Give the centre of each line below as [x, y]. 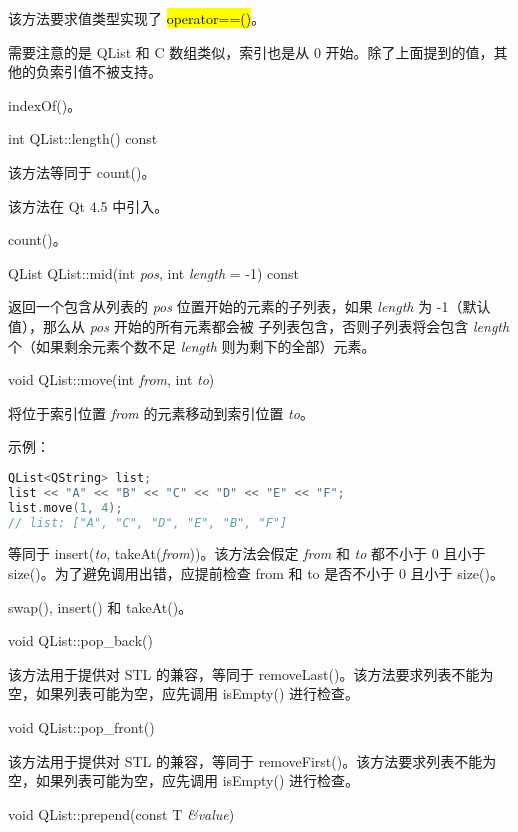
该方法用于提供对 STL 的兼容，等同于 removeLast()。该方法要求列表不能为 [251, 673]
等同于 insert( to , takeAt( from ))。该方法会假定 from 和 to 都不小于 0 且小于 [247, 553]
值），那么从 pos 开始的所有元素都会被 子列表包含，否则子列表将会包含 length [259, 325]
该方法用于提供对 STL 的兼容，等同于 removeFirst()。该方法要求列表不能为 [252, 760]
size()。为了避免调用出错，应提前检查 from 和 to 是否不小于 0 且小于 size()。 [256, 573]
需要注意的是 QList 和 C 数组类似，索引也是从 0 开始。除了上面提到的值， [251, 51]
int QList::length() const [83, 138]
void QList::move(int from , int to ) [111, 379]
